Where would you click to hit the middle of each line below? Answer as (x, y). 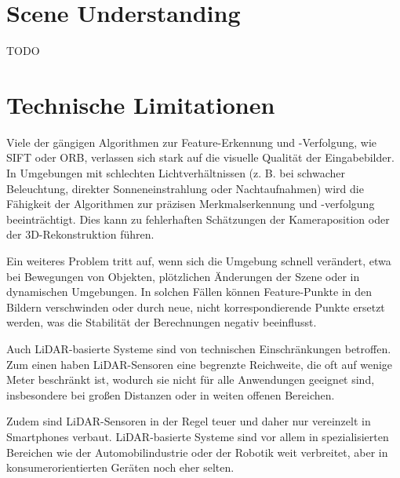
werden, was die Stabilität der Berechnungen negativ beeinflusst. (162, 322)
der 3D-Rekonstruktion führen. (80, 234)
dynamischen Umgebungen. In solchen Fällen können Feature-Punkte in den (189, 292)
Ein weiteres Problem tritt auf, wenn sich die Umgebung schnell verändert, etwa (199, 261)
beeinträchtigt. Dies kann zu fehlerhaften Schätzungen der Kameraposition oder (198, 219)
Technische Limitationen (141, 104)
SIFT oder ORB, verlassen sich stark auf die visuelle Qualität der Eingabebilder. (200, 157)
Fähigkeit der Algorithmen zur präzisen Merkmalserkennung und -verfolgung (191, 204)
